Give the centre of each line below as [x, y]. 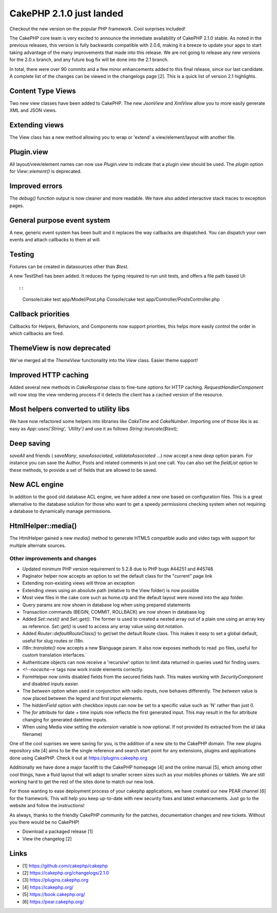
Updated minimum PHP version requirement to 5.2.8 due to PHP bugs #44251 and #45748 [118, 569]
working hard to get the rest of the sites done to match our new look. [82, 782]
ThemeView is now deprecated [60, 348]
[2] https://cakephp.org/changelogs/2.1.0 [66, 873]
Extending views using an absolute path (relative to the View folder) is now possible [111, 590]
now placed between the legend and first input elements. [83, 698]
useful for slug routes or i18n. [53, 641]
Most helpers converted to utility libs [70, 409]
